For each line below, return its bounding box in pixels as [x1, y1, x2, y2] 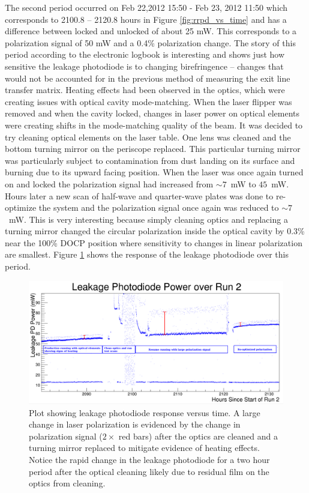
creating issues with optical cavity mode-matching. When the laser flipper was [5, 95, 292, 107]
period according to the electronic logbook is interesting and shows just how [5, 48, 285, 61]
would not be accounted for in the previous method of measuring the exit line [5, 71, 290, 84]
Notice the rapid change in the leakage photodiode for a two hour [29, 453, 270, 465]
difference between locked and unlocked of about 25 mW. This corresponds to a [5, 25, 297, 37]
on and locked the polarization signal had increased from [5, 177, 214, 190]
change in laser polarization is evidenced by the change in [29, 418, 241, 431]
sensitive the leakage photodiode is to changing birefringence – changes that [5, 59, 284, 72]
